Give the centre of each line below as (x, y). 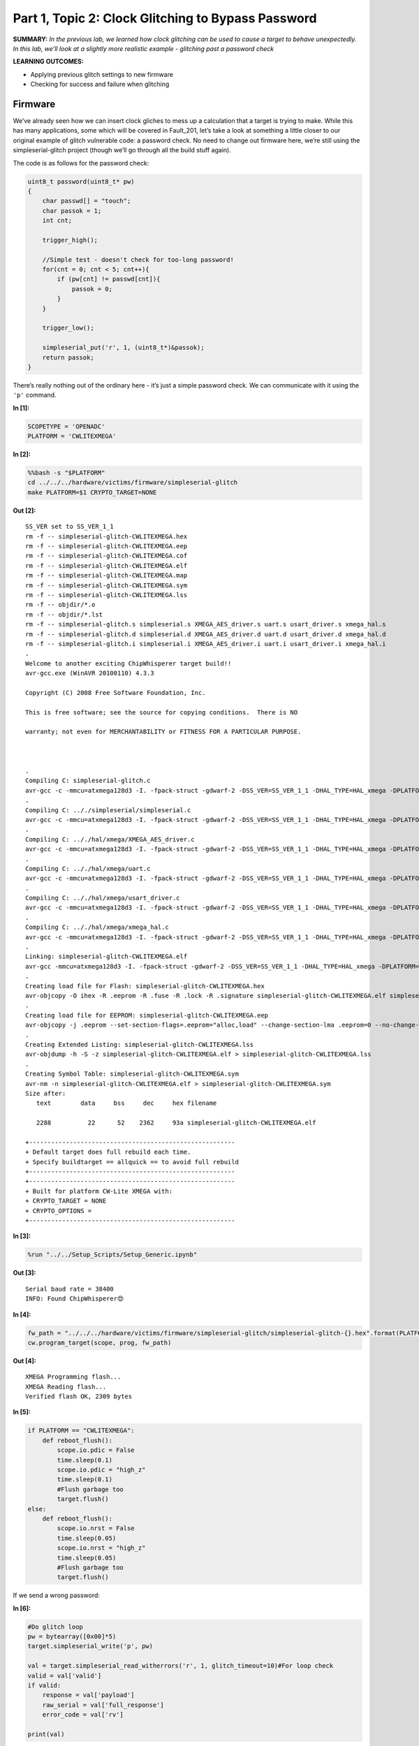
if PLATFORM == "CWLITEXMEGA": (81, 1431)
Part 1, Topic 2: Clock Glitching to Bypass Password (165, 18)
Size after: (46, 1093)
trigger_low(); (68, 328)
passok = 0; (92, 289)
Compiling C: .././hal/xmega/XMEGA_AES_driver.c (110, 839)
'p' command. (35, 395)
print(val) (46, 1734)
